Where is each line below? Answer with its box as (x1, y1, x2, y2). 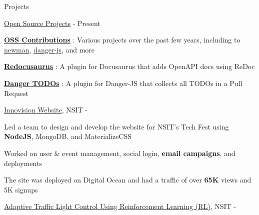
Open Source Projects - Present (4, 17, 100, 28)
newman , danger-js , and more (4, 44, 95, 54)
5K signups (4, 184, 38, 194)
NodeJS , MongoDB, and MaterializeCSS (4, 131, 132, 141)
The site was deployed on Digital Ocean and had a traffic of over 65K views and (4, 174, 251, 185)
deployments (4, 157, 42, 168)
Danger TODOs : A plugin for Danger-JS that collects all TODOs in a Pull (4, 77, 242, 88)
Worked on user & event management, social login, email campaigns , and (4, 147, 235, 158)
